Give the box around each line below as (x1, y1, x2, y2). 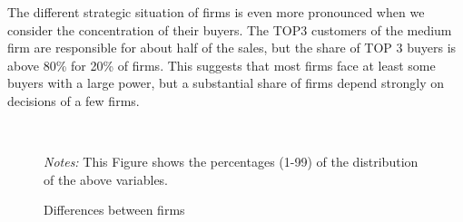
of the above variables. (44, 169, 169, 188)
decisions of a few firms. (7, 91, 140, 110)
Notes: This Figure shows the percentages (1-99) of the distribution (44, 152, 419, 171)
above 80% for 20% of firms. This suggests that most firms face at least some (7, 55, 436, 74)
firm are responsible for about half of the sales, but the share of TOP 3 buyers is (7, 38, 457, 57)
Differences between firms (44, 200, 185, 219)
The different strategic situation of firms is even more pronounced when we (7, 3, 425, 21)
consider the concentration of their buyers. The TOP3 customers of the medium (7, 20, 452, 39)
